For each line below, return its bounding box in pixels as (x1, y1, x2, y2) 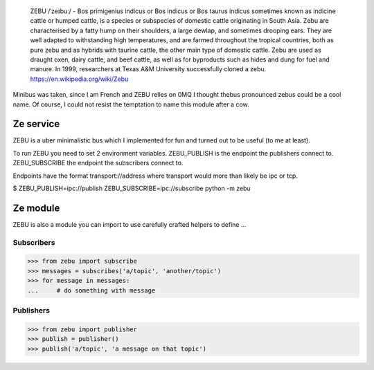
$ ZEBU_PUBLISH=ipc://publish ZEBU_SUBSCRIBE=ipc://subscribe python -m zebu (12, 184, 251, 192)
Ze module (12, 202, 60, 214)
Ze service (12, 118, 60, 130)
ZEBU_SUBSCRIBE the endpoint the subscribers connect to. (12, 159, 184, 167)
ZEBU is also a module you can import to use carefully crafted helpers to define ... (12, 220, 247, 228)
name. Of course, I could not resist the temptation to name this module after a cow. (12, 100, 249, 109)
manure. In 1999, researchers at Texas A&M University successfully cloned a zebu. (30, 65, 267, 73)
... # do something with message (27, 286, 156, 294)
